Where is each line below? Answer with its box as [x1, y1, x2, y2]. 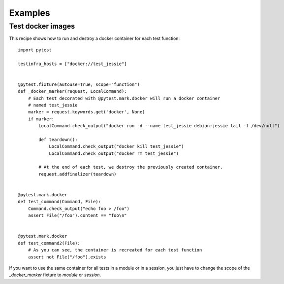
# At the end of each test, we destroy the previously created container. [38, 164, 223, 170]
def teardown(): [38, 137, 78, 142]
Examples [9, 7, 50, 18]
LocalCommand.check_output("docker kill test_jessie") [49, 143, 184, 149]
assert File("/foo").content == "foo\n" [28, 213, 127, 218]
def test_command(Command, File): [18, 199, 101, 205]
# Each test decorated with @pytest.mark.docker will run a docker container [28, 95, 221, 101]
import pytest [18, 47, 52, 53]
